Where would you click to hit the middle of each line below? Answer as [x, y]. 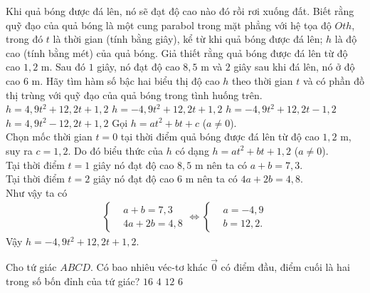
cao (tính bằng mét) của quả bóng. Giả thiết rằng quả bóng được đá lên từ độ [177, 52]
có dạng [192, 150]
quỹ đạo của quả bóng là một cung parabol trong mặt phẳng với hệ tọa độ [169, 25]
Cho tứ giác [31, 267]
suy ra [19, 150]
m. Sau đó [63, 67]
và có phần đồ [334, 80]
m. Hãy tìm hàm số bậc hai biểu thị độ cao [126, 80]
